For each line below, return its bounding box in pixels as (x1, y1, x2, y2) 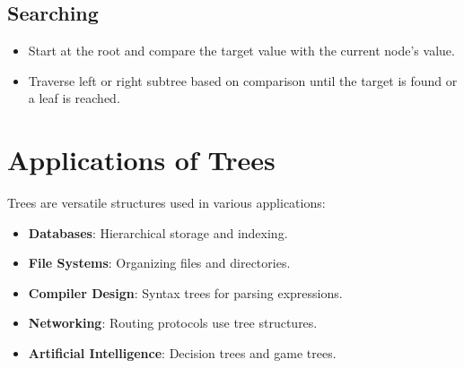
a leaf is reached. (28, 89, 120, 107)
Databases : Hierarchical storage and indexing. (28, 223, 288, 242)
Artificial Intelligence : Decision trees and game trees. (28, 344, 337, 363)
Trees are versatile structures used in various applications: (7, 193, 326, 212)
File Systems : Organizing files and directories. (28, 253, 291, 272)
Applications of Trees (7, 141, 276, 178)
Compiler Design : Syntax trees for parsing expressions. (28, 283, 343, 302)
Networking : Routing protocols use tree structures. (28, 313, 318, 332)
